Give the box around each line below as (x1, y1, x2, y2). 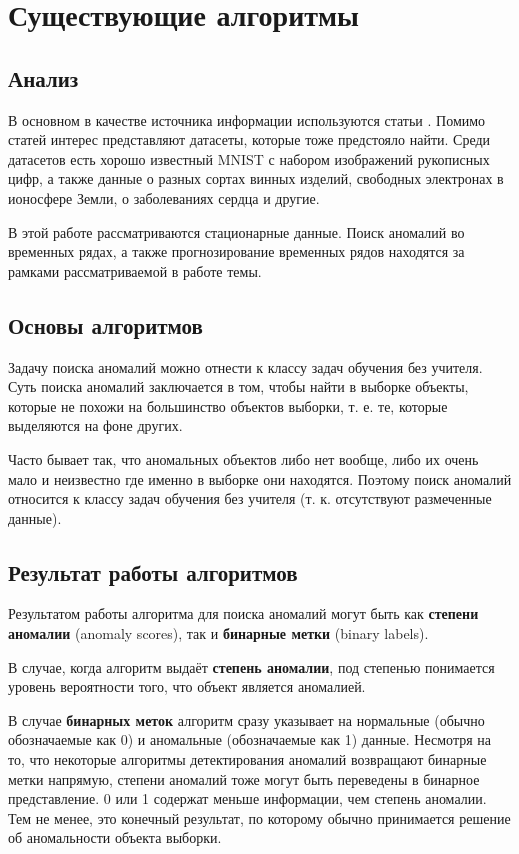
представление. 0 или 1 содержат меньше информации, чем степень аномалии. (8, 788, 487, 809)
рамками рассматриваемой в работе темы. (8, 260, 262, 281)
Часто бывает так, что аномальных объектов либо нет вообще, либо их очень (8, 448, 479, 469)
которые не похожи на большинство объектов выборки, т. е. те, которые (8, 395, 448, 416)
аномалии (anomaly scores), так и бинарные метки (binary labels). (8, 623, 429, 644)
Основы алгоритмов (8, 309, 203, 340)
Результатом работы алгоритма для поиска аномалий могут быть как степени (8, 603, 479, 624)
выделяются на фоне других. (8, 415, 183, 436)
